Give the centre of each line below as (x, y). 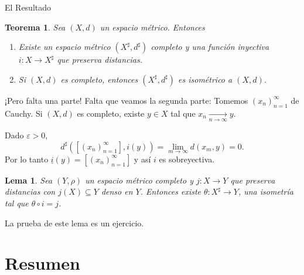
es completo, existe (111, 113)
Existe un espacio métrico (64, 47)
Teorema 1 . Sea (35, 27)
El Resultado (28, 7)
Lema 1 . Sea (29, 180)
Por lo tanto (27, 159)
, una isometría (266, 191)
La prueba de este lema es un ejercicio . (74, 223)
